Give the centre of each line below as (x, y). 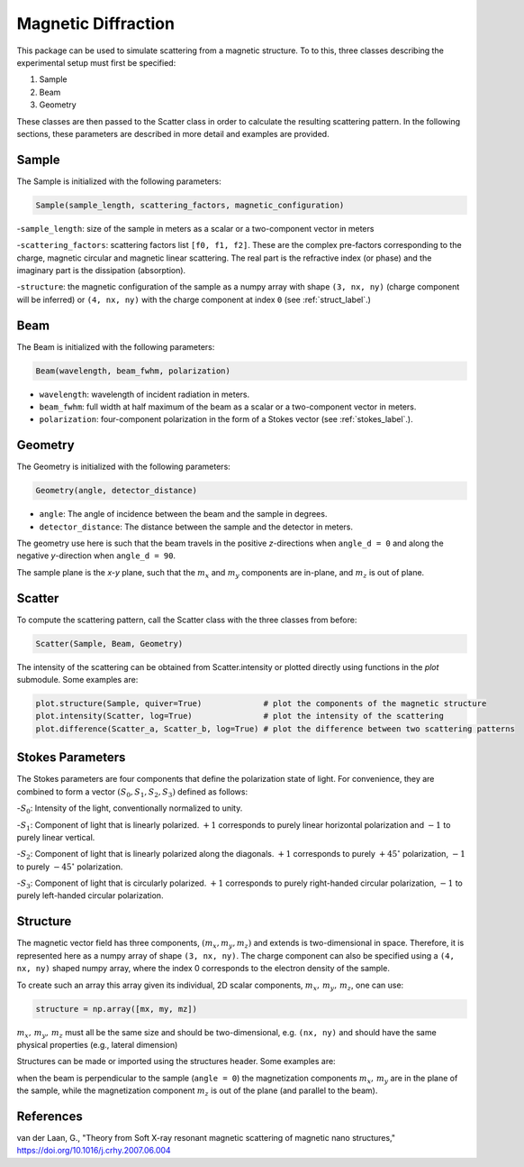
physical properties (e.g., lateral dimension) (97, 1044)
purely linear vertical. (56, 837)
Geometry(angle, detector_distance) (117, 491)
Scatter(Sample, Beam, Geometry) (109, 643)
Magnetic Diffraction (96, 23)
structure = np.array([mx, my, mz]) (117, 1009)
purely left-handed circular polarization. (90, 896)
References (50, 1116)
